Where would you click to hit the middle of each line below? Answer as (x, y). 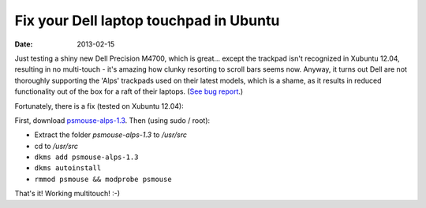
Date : (24, 44)
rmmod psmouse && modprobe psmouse (103, 179)
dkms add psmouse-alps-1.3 (86, 157)
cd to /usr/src (56, 146)
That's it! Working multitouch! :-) (67, 194)
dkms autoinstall (68, 168)
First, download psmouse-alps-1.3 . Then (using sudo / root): (112, 120)
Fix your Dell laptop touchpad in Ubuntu (147, 20)
